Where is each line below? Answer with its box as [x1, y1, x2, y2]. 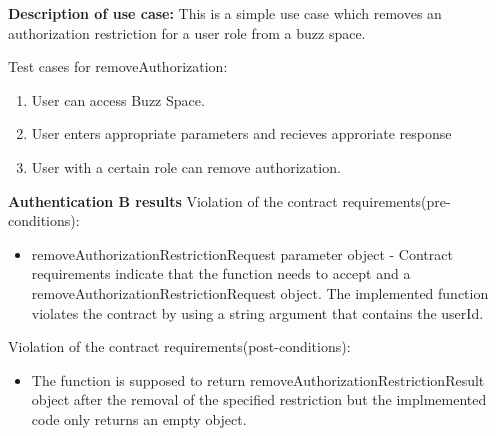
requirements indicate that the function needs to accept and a [31, 263, 411, 284]
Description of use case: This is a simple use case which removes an [8, 3, 442, 23]
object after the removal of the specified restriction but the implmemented [31, 389, 487, 410]
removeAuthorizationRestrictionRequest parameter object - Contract [31, 243, 453, 264]
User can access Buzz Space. [31, 89, 205, 110]
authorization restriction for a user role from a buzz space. [8, 22, 366, 43]
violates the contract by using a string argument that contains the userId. [31, 302, 484, 323]
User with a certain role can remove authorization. [31, 156, 341, 177]
